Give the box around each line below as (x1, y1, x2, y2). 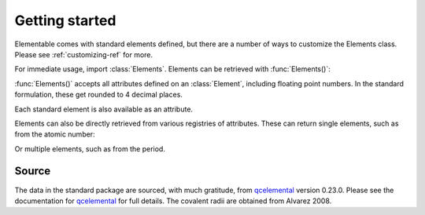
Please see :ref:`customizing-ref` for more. (14, 49, 153, 59)
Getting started (14, 12, 116, 29)
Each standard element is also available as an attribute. (14, 104, 193, 114)
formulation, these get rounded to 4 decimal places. (14, 90, 183, 100)
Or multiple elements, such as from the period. (14, 144, 165, 153)
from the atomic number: (14, 129, 95, 139)
